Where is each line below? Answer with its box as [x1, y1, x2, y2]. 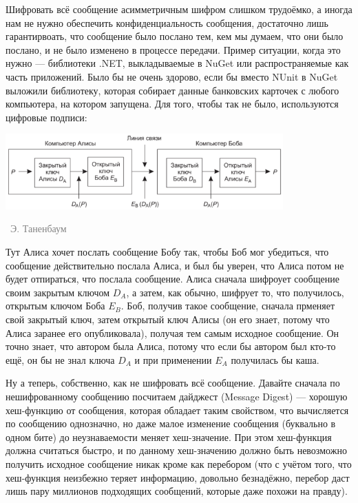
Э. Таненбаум [10, 221, 67, 236]
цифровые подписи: [6, 110, 87, 124]
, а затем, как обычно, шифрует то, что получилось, [126, 285, 344, 299]
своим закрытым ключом [6, 285, 110, 299]
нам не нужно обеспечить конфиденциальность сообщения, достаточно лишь [6, 15, 328, 30]
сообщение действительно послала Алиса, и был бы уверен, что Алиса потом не [6, 258, 344, 272]
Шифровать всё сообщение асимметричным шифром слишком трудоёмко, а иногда [6, 2, 352, 16]
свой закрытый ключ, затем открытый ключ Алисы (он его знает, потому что [6, 311, 330, 326]
